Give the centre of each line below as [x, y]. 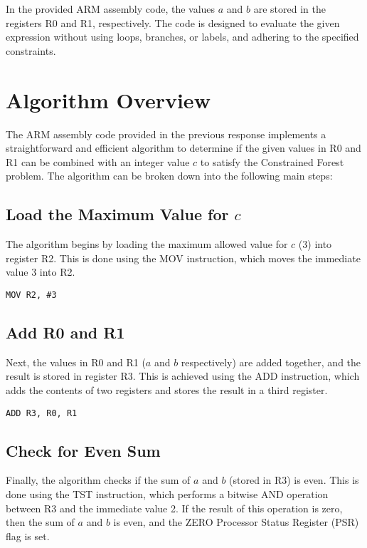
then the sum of [40, 522]
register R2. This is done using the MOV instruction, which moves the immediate [183, 258]
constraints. [31, 50]
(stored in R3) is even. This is [294, 480]
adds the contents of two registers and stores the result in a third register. [167, 389]
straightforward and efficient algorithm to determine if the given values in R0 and [183, 148]
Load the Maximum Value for [117, 214]
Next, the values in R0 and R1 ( [76, 362]
